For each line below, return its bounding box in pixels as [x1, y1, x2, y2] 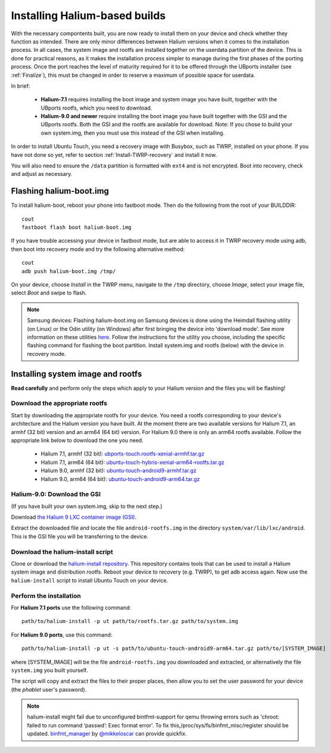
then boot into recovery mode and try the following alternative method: [11, 245, 185, 253]
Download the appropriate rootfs [11, 399, 107, 408]
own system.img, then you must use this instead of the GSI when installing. [40, 129, 225, 137]
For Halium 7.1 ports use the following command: [11, 604, 131, 611]
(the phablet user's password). [11, 686, 87, 693]
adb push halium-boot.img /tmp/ [21, 268, 116, 274]
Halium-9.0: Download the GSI [11, 490, 101, 498]
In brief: [11, 82, 30, 89]
